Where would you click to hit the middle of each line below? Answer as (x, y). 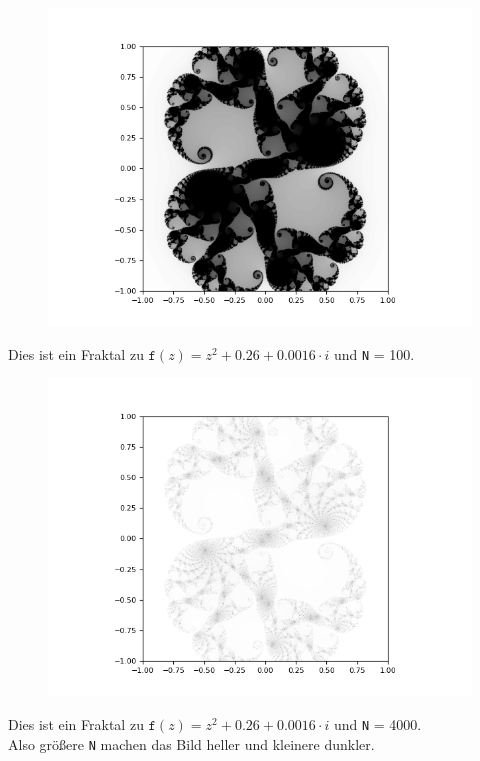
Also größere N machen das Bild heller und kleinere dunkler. (191, 743)
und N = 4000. (377, 723)
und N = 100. (374, 353)
